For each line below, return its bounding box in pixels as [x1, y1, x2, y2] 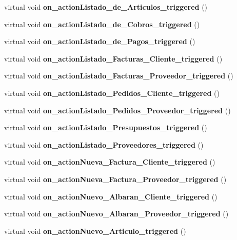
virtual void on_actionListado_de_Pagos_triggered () [4, 36, 195, 47]
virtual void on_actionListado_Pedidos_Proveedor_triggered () [4, 105, 231, 115]
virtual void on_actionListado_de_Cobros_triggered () [4, 18, 200, 29]
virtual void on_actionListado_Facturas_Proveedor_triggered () [4, 70, 233, 81]
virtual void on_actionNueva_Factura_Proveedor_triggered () [4, 173, 227, 184]
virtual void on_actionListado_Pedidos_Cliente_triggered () [4, 87, 220, 98]
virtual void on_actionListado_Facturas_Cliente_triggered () [4, 53, 223, 64]
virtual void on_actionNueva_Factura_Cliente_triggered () [4, 156, 215, 167]
